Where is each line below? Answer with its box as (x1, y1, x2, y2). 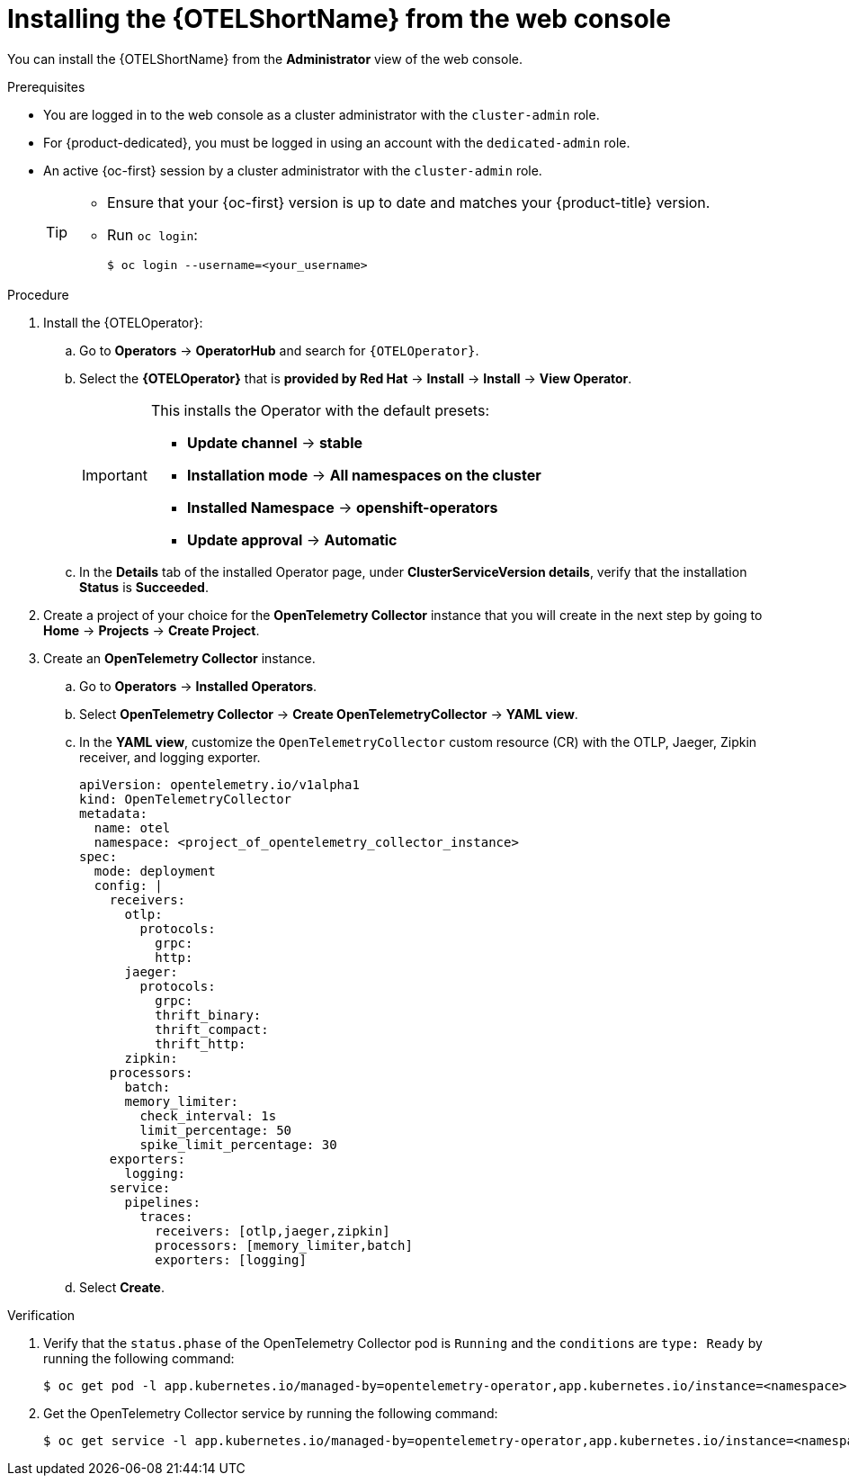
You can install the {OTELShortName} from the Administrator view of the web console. (7, 50, 523, 67)
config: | (94, 877, 163, 893)
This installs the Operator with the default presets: (150, 400, 489, 419)
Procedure (7, 286, 69, 302)
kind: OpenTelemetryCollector (79, 791, 292, 806)
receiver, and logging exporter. (79, 749, 261, 765)
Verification (7, 1307, 76, 1323)
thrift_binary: (155, 1007, 262, 1022)
